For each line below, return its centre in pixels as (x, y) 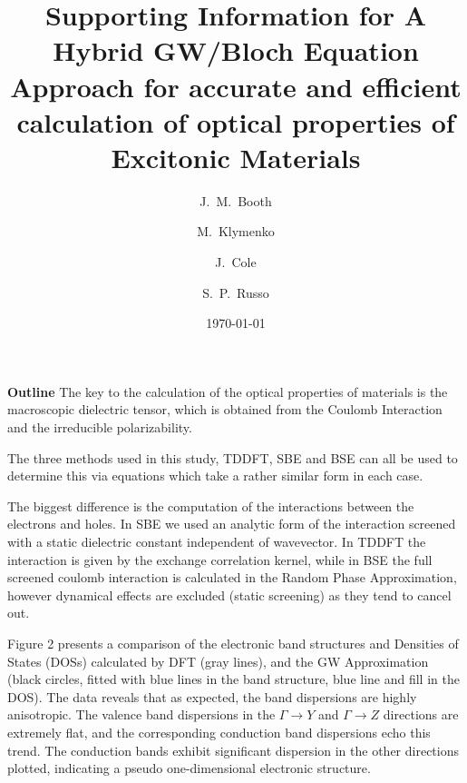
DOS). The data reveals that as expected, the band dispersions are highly (212, 696)
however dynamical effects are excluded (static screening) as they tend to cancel (229, 595)
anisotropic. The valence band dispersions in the (141, 714)
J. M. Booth (236, 200)
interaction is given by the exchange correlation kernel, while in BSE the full (220, 559)
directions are (421, 714)
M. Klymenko (236, 231)
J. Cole (236, 262)
